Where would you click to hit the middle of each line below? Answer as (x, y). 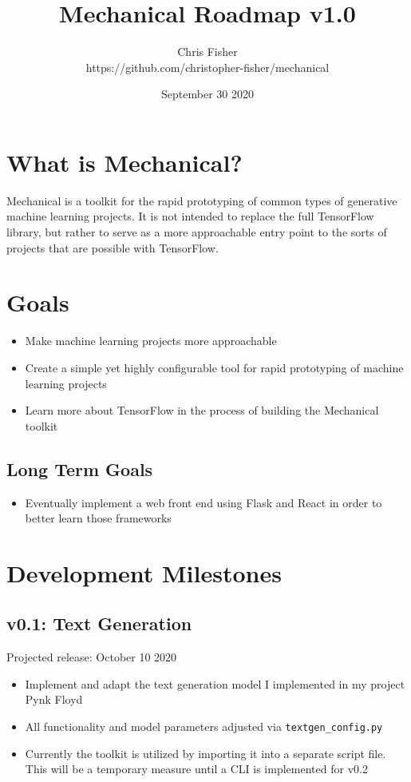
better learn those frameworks (98, 518)
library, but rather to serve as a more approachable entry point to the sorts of (197, 232)
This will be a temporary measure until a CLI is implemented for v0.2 (196, 769)
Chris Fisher (207, 52)
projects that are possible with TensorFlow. (113, 247)
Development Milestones (144, 572)
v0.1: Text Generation (99, 623)
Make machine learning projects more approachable (151, 341)
